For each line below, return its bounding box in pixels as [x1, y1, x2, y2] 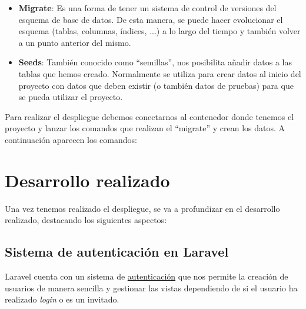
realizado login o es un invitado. [5, 293, 119, 305]
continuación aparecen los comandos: [5, 133, 137, 145]
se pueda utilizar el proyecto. [18, 91, 123, 103]
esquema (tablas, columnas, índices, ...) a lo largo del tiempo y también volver [18, 25, 301, 37]
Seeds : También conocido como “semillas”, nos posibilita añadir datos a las [18, 56, 292, 68]
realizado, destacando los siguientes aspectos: [5, 214, 167, 226]
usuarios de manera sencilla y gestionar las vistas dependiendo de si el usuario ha [5, 281, 298, 294]
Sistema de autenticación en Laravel [5, 242, 229, 261]
